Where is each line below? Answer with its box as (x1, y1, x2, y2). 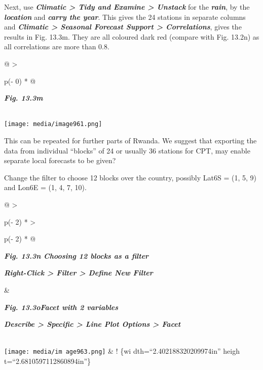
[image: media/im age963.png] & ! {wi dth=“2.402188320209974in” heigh (4, 346, 240, 356)
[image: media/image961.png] (4, 120, 102, 128)
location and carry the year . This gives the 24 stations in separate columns (4, 11, 246, 22)
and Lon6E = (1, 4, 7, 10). (4, 182, 87, 193)
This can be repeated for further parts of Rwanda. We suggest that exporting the (4, 135, 257, 145)
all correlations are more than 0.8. (4, 41, 109, 52)
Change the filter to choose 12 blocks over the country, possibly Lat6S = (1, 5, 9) (4, 172, 256, 182)
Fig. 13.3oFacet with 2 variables (4, 301, 119, 312)
